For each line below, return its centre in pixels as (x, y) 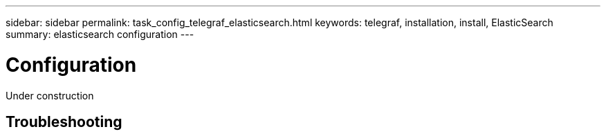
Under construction (50, 95)
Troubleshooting (64, 122)
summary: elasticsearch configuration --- (100, 34)
